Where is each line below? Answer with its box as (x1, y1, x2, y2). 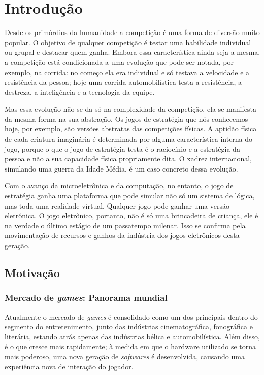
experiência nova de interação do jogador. (5, 361, 134, 371)
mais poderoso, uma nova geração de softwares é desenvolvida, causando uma (5, 351, 245, 361)
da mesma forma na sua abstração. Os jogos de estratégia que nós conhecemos (5, 113, 248, 124)
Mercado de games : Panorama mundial (5, 291, 168, 304)
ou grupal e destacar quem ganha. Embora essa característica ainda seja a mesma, (5, 47, 260, 57)
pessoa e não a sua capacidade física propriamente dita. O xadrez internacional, (5, 153, 252, 164)
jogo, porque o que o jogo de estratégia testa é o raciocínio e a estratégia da (5, 143, 240, 154)
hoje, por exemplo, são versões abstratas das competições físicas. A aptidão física (5, 123, 257, 134)
